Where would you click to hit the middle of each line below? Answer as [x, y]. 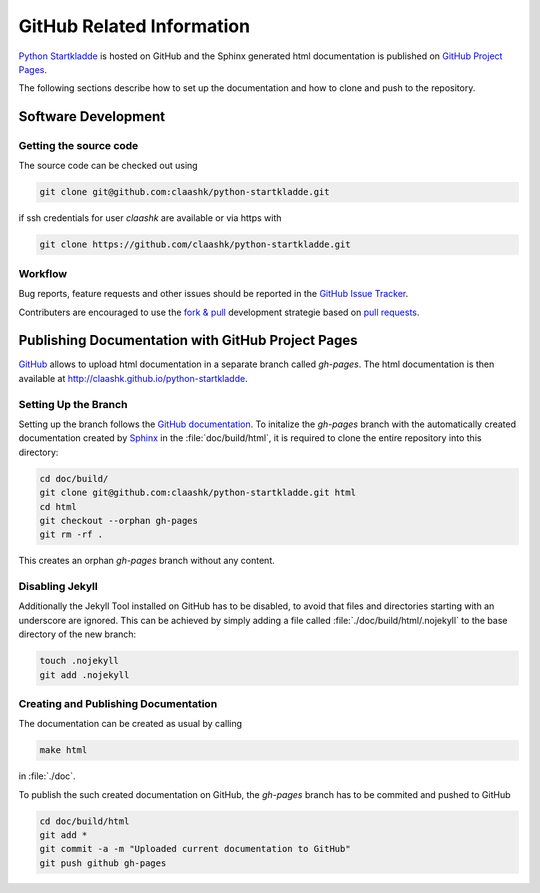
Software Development [92, 116]
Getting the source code [78, 146]
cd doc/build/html [84, 821]
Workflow [43, 273]
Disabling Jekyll [58, 587]
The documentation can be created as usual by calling [130, 724]
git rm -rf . [71, 534]
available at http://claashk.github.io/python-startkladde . [133, 378]
